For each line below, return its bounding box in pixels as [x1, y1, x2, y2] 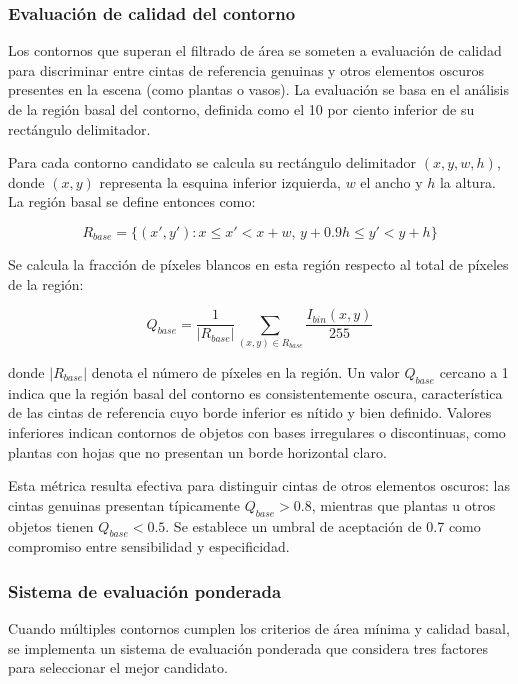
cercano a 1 [439, 361, 509, 382]
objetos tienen [8, 515, 94, 536]
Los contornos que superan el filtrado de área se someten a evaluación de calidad [8, 40, 502, 61]
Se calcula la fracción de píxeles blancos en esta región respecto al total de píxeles [8, 253, 509, 274]
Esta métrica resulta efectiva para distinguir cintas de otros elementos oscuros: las [8, 475, 510, 496]
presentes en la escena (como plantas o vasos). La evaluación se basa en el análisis [8, 79, 510, 100]
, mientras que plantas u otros [311, 494, 496, 515]
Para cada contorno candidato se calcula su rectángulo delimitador [8, 152, 417, 173]
